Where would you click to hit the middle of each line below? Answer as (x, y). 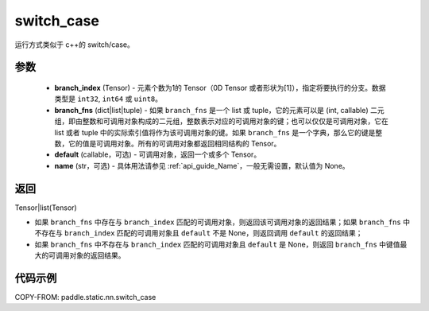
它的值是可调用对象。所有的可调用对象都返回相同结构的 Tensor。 (174, 143)
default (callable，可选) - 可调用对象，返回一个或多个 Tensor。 (158, 154)
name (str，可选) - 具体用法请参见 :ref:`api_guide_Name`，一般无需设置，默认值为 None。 (202, 165)
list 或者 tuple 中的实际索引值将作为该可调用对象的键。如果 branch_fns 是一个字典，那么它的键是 (215, 132)
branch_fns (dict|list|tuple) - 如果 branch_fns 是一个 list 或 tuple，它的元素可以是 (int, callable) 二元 (219, 110)
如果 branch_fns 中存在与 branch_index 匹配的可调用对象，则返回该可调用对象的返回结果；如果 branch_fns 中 (222, 222)
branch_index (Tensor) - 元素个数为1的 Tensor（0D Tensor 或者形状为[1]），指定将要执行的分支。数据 (220, 87)
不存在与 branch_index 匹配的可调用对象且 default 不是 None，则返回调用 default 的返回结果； (199, 233)
